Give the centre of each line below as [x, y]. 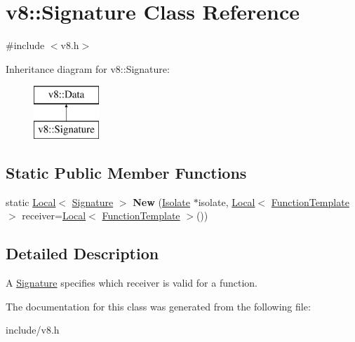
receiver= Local [54, 216]
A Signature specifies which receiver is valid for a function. [132, 283]
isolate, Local [227, 201]
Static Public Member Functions [126, 172]
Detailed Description [82, 253]
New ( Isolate [162, 201]
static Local [31, 201]
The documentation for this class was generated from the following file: [158, 306]
